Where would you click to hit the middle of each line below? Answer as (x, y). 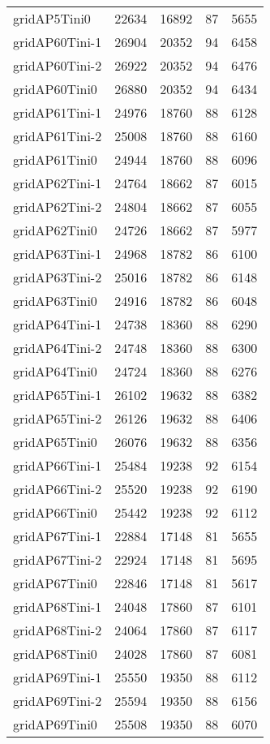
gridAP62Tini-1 (58, 183)
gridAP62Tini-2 (58, 206)
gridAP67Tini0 (55, 583)
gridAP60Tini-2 (58, 65)
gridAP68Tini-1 (58, 606)
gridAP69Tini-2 (58, 701)
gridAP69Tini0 (55, 724)
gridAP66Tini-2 (58, 489)
